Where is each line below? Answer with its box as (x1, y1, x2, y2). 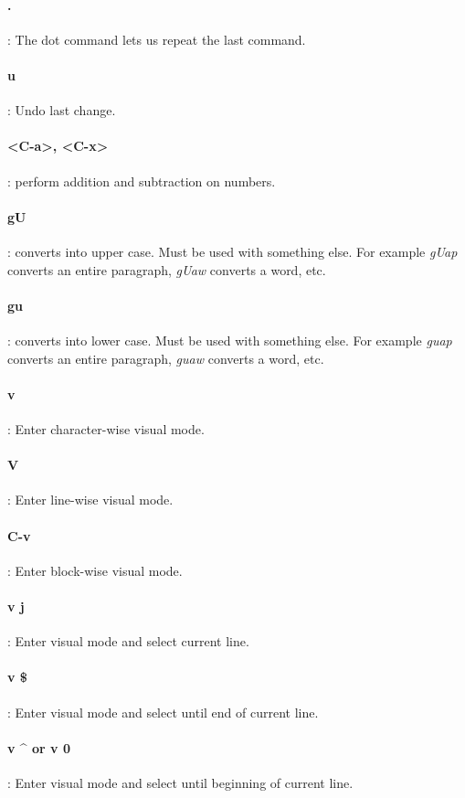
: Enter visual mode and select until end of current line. (7, 702, 319, 721)
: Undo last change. (7, 101, 116, 120)
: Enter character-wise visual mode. (7, 419, 205, 438)
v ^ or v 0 (7, 738, 70, 757)
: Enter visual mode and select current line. (7, 632, 249, 651)
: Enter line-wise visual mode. (7, 490, 174, 509)
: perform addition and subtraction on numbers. (7, 171, 276, 190)
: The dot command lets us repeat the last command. (7, 29, 306, 48)
